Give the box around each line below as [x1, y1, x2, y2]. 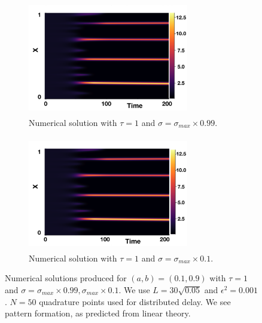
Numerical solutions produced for [5, 272, 127, 284]
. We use [118, 283, 150, 296]
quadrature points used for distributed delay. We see [39, 295, 231, 307]
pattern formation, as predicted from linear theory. [5, 307, 191, 319]
